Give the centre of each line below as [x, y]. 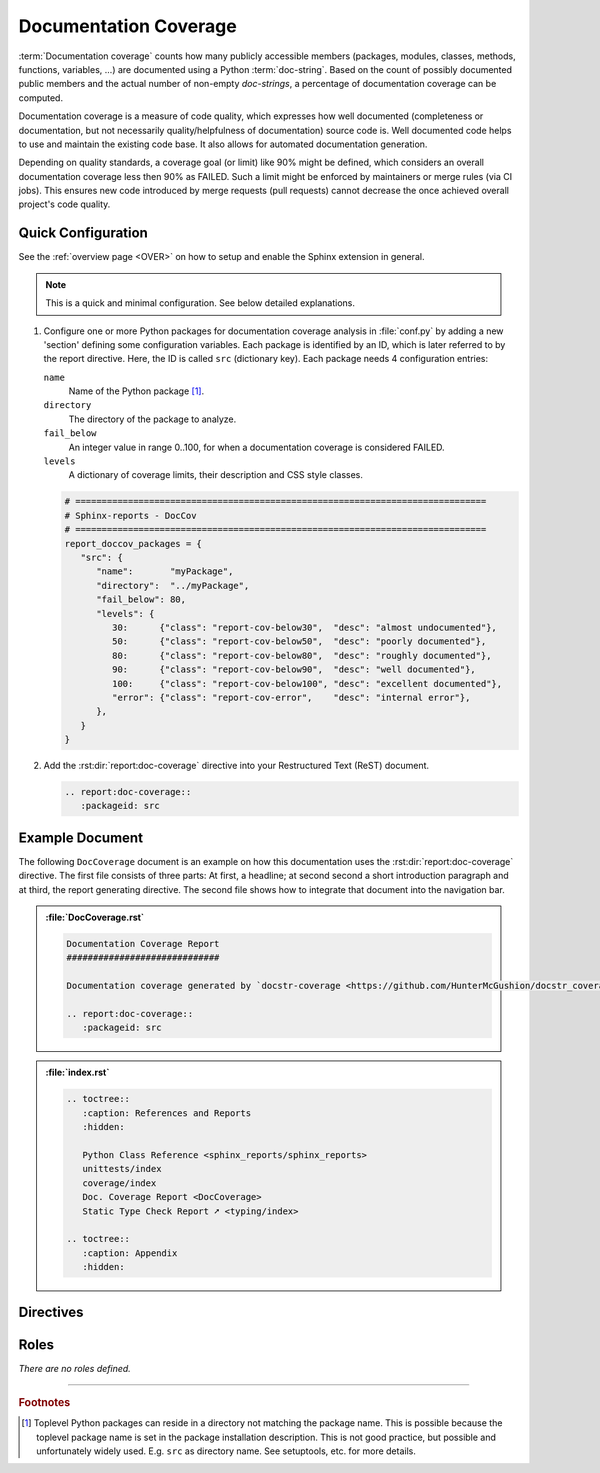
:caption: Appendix [129, 1253]
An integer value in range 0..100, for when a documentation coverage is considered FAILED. [256, 447]
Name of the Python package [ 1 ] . [136, 391]
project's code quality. [64, 204]
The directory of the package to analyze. [152, 419]
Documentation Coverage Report [143, 944]
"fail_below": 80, [141, 599]
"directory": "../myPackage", [173, 585]
